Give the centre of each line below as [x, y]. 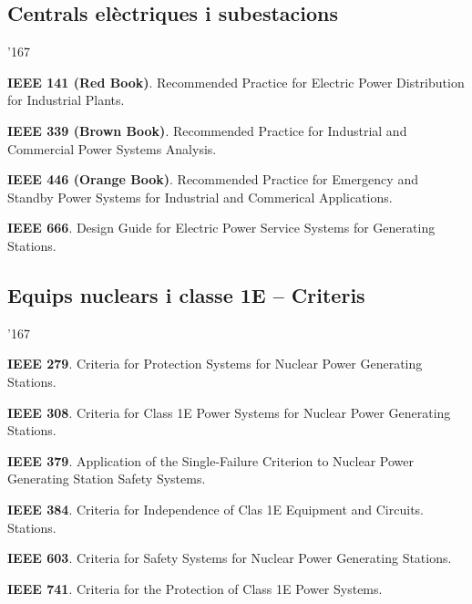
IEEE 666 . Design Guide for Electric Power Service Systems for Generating [221, 228]
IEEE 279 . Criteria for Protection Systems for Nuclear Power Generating [215, 364]
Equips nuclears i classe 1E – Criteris [186, 294]
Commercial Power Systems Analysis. [112, 148]
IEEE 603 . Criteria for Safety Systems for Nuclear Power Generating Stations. [230, 558]
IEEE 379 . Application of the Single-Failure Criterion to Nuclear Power [210, 460]
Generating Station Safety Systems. [107, 479]
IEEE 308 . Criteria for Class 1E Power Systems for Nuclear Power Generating [229, 412]
